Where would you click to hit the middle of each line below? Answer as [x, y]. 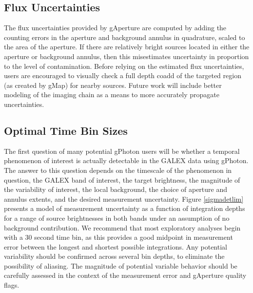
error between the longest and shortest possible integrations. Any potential [116, 246]
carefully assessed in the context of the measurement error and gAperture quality [125, 275]
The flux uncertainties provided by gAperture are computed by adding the [115, 28]
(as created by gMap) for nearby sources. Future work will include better [113, 85]
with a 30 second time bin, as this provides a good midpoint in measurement [118, 237]
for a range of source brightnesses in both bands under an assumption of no [117, 218]
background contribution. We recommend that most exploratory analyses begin [122, 227]
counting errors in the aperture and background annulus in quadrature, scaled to [125, 37]
